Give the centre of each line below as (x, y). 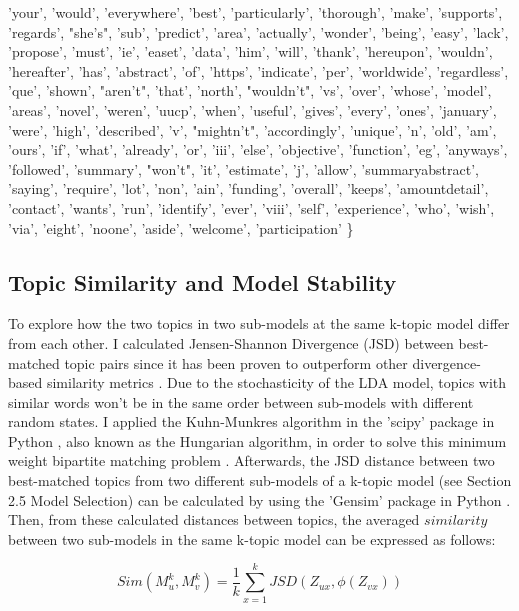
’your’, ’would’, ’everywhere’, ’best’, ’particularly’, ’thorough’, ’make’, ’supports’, (255, 12)
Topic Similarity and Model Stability (202, 281)
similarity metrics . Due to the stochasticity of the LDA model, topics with (276, 382)
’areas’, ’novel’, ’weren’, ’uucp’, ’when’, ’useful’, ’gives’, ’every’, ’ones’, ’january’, (252, 109)
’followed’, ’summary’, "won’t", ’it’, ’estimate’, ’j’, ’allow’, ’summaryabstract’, (243, 168)
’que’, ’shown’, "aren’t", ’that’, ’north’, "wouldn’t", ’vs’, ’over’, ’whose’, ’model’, (250, 90)
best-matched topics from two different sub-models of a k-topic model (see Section (260, 480)
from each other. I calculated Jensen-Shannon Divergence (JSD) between (231, 342)
